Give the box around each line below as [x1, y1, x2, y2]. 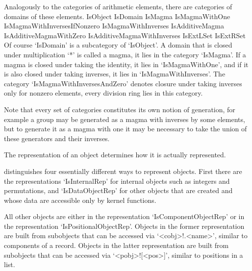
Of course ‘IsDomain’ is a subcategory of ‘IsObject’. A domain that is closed [4, 40, 232, 50]
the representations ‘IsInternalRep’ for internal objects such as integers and [4, 175, 230, 186]
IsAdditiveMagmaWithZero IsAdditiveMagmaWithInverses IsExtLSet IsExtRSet [4, 30, 246, 40]
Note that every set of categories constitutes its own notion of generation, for [4, 104, 235, 114]
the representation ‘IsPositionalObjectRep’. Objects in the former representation [4, 221, 245, 231]
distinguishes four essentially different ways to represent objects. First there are [4, 166, 242, 176]
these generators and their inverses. [4, 133, 110, 143]
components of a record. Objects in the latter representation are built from [4, 240, 229, 250]
